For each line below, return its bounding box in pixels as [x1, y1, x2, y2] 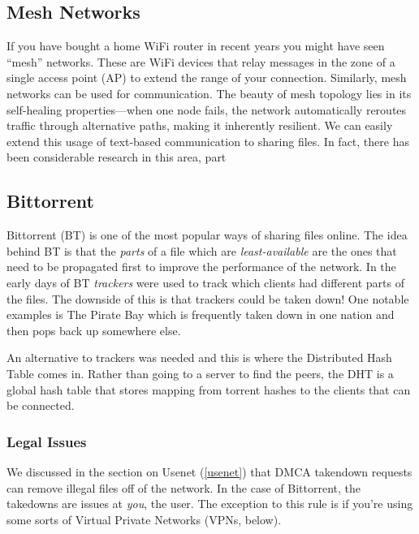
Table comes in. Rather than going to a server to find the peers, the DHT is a [6, 364, 394, 381]
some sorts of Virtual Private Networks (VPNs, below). [6, 510, 282, 528]
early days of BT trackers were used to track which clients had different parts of [6, 273, 404, 291]
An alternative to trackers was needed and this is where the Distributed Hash [6, 349, 392, 366]
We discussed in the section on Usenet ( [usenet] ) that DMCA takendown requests [6, 463, 413, 480]
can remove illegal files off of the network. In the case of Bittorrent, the [6, 479, 361, 496]
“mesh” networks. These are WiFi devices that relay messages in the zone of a [6, 53, 395, 70]
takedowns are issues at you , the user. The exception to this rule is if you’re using [6, 495, 413, 512]
